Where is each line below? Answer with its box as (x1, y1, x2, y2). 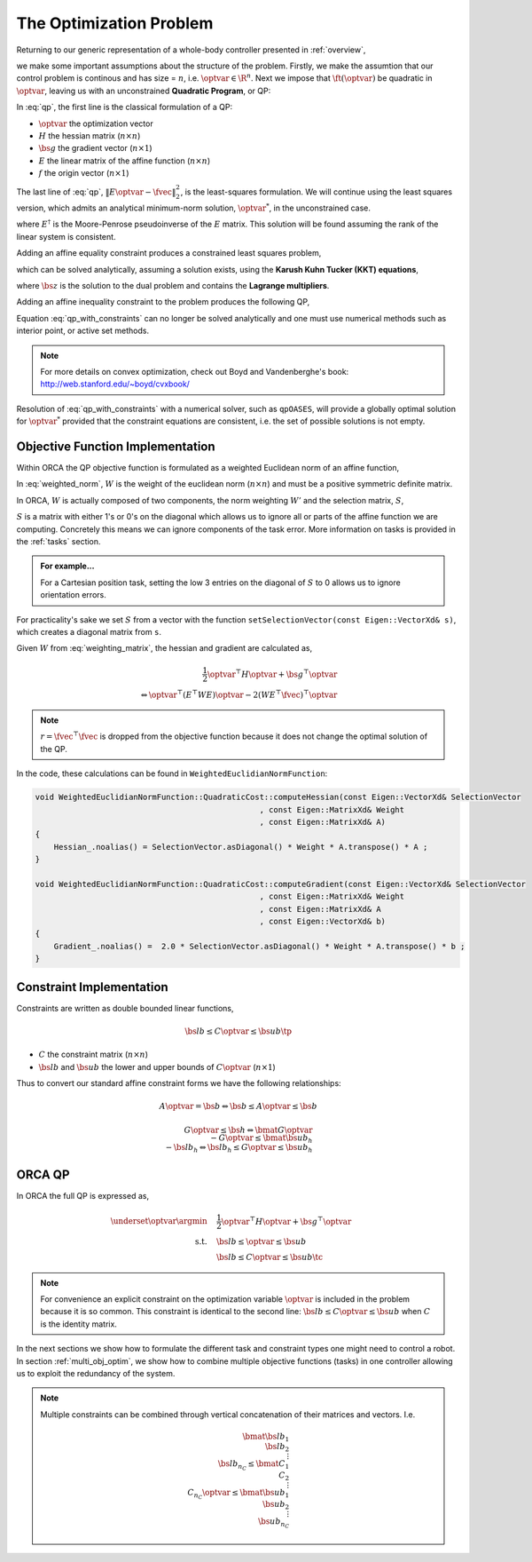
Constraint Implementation (16, 979, 168, 995)
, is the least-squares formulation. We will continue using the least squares (180, 186, 452, 197)
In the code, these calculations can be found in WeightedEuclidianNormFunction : (16, 768, 328, 779)
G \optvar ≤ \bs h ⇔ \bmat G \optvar (184, 1124, 313, 1135)
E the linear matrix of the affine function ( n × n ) (38, 155, 211, 166)
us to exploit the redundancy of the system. (16, 1368, 176, 1378)
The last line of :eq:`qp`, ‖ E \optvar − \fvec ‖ (16, 186, 176, 197)
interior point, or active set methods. (16, 325, 150, 337)
